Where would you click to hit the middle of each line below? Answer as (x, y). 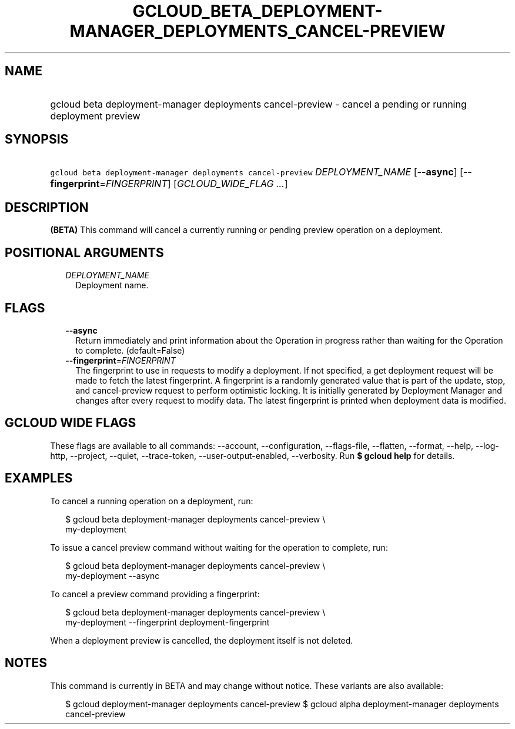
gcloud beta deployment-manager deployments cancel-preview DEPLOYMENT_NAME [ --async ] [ (257, 172)
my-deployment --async (113, 575)
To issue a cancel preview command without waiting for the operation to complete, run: (219, 547)
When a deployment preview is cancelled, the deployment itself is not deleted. (202, 640)
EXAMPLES (39, 478)
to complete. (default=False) (130, 350)
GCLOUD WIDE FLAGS (71, 423)
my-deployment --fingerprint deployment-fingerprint (168, 622)
